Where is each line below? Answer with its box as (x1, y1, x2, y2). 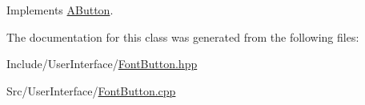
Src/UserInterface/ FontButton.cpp (6, 82, 176, 99)
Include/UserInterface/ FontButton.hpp (6, 55, 198, 72)
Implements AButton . (6, 2, 114, 18)
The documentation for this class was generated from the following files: (6, 28, 359, 45)
